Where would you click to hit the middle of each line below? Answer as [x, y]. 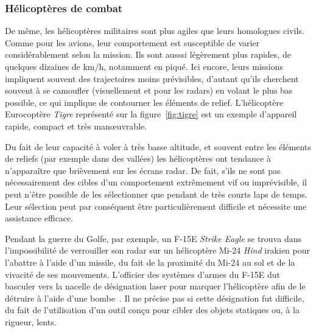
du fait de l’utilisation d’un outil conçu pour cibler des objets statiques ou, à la [152, 310]
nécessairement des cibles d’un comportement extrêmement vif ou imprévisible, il [156, 182]
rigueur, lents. [31, 321]
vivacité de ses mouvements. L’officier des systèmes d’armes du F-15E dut [142, 274]
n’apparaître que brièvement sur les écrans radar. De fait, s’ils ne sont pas [143, 170]
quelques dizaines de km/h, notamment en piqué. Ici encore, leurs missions [144, 66]
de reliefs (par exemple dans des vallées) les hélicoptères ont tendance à [138, 158]
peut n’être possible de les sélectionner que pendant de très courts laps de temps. [156, 194]
